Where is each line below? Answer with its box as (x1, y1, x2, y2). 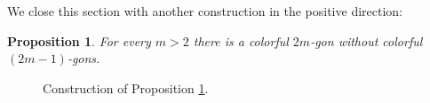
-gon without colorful (310, 31, 423, 50)
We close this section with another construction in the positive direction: (7, 2, 403, 20)
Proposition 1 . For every (7, 31, 151, 50)
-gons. (67, 49, 100, 67)
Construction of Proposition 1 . (43, 78, 209, 97)
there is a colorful (193, 31, 289, 50)
